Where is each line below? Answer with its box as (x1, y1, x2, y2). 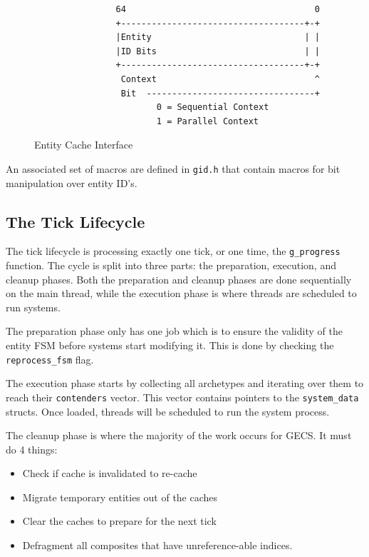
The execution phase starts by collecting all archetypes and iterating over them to (6, 376, 364, 391)
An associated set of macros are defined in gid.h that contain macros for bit (6, 161, 341, 176)
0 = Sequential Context (156, 102, 269, 113)
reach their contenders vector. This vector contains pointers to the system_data (6, 389, 359, 404)
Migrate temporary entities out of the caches (22, 489, 218, 504)
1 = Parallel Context (156, 116, 259, 126)
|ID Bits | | (115, 46, 320, 56)
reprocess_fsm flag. (6, 351, 94, 366)
